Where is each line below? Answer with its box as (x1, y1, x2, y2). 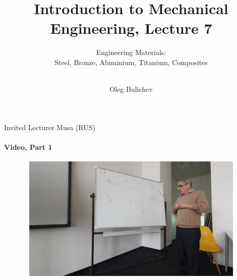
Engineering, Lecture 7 (50, 18, 212, 38)
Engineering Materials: (96, 47, 166, 58)
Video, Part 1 (4, 141, 52, 152)
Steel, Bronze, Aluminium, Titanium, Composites (54, 57, 208, 67)
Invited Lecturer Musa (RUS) (4, 122, 95, 132)
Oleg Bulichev (109, 84, 153, 94)
